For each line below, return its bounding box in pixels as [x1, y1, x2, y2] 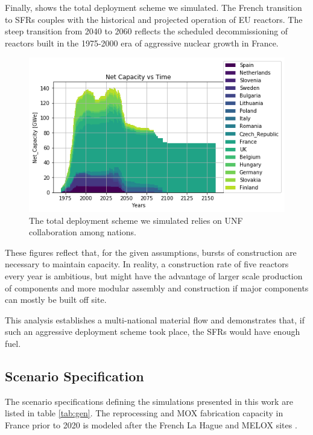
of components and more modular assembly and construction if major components [5, 281, 309, 294]
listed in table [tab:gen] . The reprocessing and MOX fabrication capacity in [5, 407, 283, 419]
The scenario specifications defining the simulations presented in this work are [5, 395, 293, 407]
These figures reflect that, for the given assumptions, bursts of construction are [5, 246, 297, 258]
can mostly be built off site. [5, 293, 107, 306]
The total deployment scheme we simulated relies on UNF [29, 214, 243, 226]
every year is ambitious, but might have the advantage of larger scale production [5, 270, 303, 282]
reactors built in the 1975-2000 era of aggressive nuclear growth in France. [5, 36, 279, 49]
